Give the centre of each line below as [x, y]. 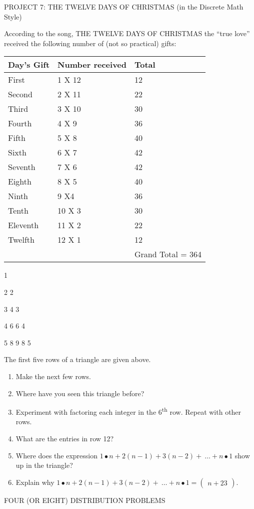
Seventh [22, 167]
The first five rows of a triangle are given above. [77, 359]
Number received [92, 65]
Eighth [20, 182]
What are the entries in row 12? [65, 438]
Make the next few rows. [53, 376]
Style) [13, 16]
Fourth [20, 123]
